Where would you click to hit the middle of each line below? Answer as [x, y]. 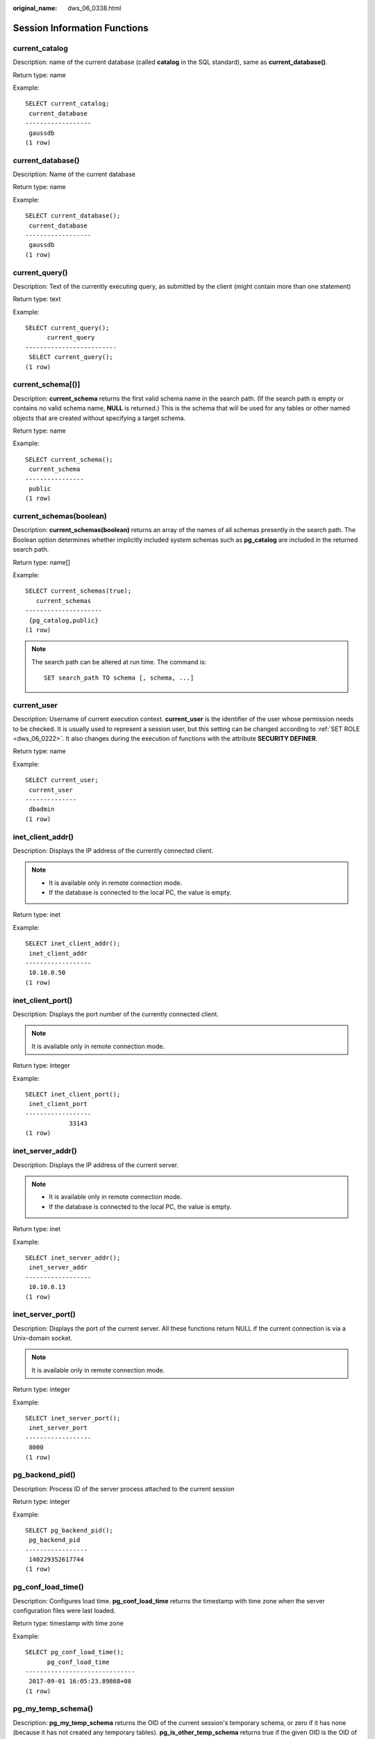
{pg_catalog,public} [64, 620]
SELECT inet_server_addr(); [73, 1258]
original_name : [35, 8]
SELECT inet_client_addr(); [73, 944]
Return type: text [37, 299]
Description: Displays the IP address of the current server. [96, 1164]
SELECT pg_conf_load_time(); [75, 1652]
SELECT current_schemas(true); [78, 591]
